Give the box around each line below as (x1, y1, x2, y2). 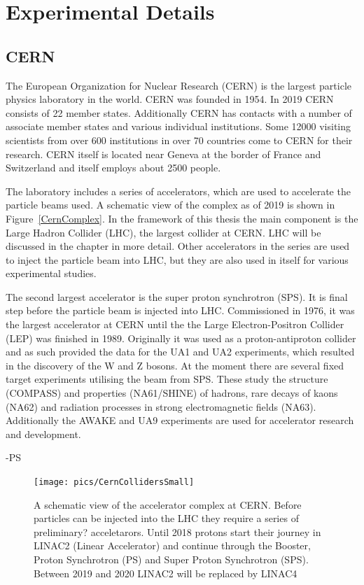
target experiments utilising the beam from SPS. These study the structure (6, 372, 328, 386)
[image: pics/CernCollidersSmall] (34, 477, 195, 488)
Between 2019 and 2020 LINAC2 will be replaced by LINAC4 (34, 565, 297, 580)
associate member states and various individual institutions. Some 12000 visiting (6, 119, 351, 134)
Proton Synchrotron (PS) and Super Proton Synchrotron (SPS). (34, 552, 309, 567)
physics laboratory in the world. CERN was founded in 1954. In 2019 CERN (6, 92, 334, 106)
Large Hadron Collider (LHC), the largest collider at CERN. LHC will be (6, 225, 321, 239)
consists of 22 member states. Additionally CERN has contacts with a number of (6, 105, 352, 120)
